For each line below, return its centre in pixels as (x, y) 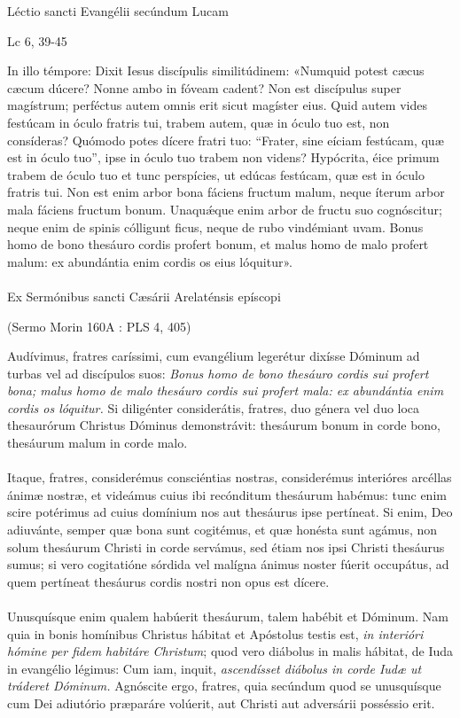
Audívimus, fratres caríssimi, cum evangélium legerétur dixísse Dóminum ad (214, 356)
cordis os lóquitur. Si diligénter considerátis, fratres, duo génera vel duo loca (214, 407)
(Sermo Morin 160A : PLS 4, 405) (99, 326)
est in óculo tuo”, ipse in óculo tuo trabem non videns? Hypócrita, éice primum (223, 157)
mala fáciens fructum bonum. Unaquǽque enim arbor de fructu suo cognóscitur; (225, 209)
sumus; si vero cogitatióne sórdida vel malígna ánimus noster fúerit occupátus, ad (228, 564)
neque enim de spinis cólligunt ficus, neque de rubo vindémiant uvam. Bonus (215, 226)
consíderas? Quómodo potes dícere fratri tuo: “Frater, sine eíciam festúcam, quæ (226, 140)
